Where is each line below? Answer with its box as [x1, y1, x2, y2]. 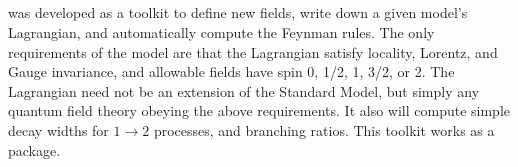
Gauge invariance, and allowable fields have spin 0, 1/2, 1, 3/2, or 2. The [8, 61, 455, 82]
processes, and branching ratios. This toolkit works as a [153, 119, 495, 140]
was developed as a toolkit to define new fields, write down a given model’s [8, 2, 468, 23]
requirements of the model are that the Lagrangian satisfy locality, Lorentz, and [8, 41, 498, 62]
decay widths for [8, 119, 109, 140]
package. [8, 139, 61, 160]
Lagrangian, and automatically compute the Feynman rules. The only [8, 21, 435, 42]
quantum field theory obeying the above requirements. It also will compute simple [8, 100, 511, 121]
